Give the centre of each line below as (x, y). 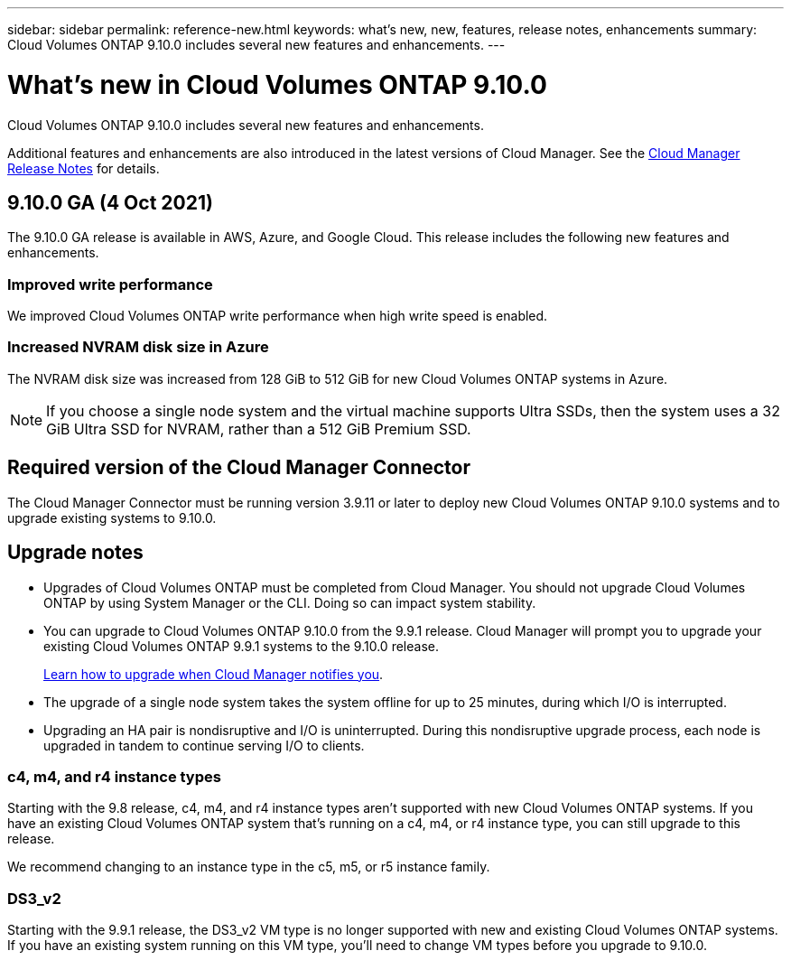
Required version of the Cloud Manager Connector (239, 468)
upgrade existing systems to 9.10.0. (112, 517)
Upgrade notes (75, 553)
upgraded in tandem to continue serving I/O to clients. (204, 745)
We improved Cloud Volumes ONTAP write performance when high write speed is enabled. (278, 316)
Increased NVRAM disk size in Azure (138, 347)
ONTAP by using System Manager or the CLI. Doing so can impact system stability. (290, 602)
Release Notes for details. (84, 168)
